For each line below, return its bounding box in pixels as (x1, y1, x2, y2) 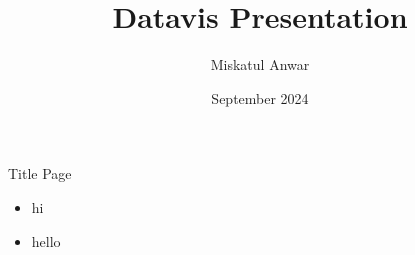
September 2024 (211, 87, 309, 108)
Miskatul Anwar (210, 54, 310, 75)
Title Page (8, 163, 72, 184)
